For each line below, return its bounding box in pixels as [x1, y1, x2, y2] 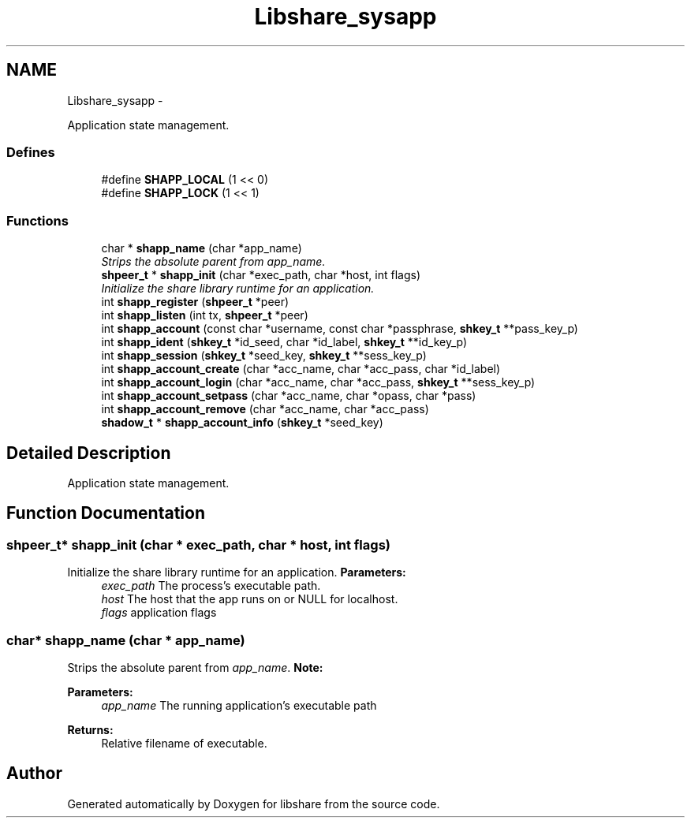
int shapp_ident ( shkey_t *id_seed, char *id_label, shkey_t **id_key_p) [101, 335, 468, 349]
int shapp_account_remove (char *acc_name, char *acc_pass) [101, 402, 429, 416]
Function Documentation [6, 503, 205, 524]
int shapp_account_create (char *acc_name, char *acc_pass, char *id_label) [101, 362, 501, 376]
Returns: [67, 722, 114, 736]
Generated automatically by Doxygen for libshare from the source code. [67, 796, 440, 811]
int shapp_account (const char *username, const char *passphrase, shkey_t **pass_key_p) [101, 322, 578, 336]
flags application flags [101, 606, 217, 620]
